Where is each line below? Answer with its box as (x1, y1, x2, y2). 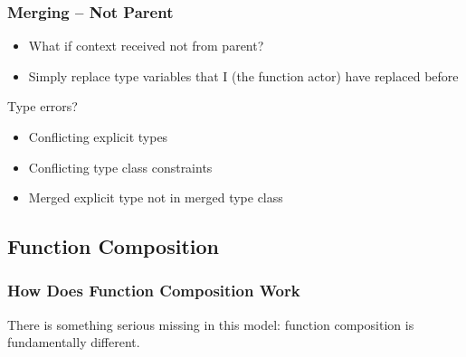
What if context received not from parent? (28, 36, 264, 55)
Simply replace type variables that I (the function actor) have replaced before (28, 66, 459, 85)
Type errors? (7, 97, 78, 116)
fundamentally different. (7, 333, 140, 352)
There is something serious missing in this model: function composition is (7, 315, 414, 334)
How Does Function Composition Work (7, 279, 300, 302)
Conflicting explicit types (28, 127, 168, 146)
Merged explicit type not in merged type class (28, 188, 283, 207)
